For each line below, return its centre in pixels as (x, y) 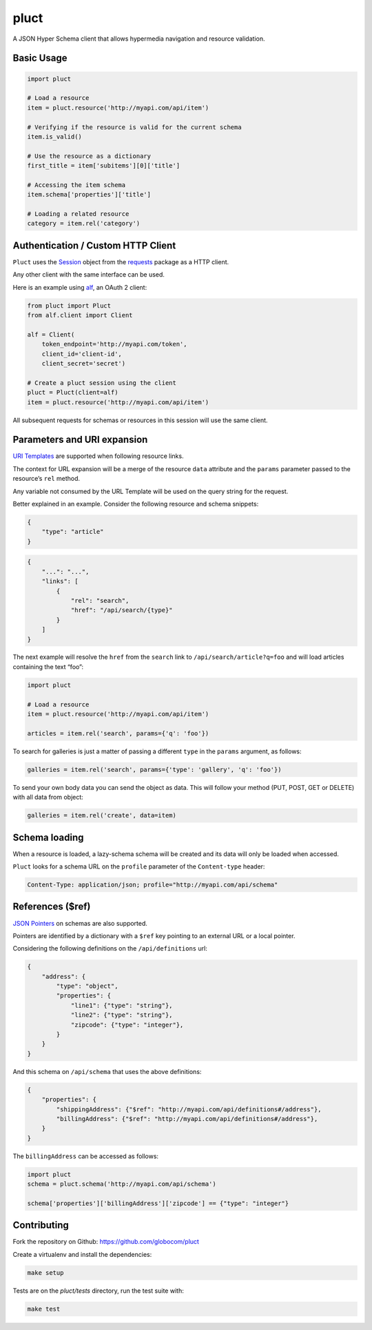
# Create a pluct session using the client (102, 383)
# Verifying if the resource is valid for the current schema (134, 127)
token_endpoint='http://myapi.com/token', (114, 344)
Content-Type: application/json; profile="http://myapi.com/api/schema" (153, 885)
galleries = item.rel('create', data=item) (102, 815)
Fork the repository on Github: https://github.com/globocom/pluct (106, 1242)
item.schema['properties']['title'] (89, 195)
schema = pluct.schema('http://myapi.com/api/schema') (122, 1184)
